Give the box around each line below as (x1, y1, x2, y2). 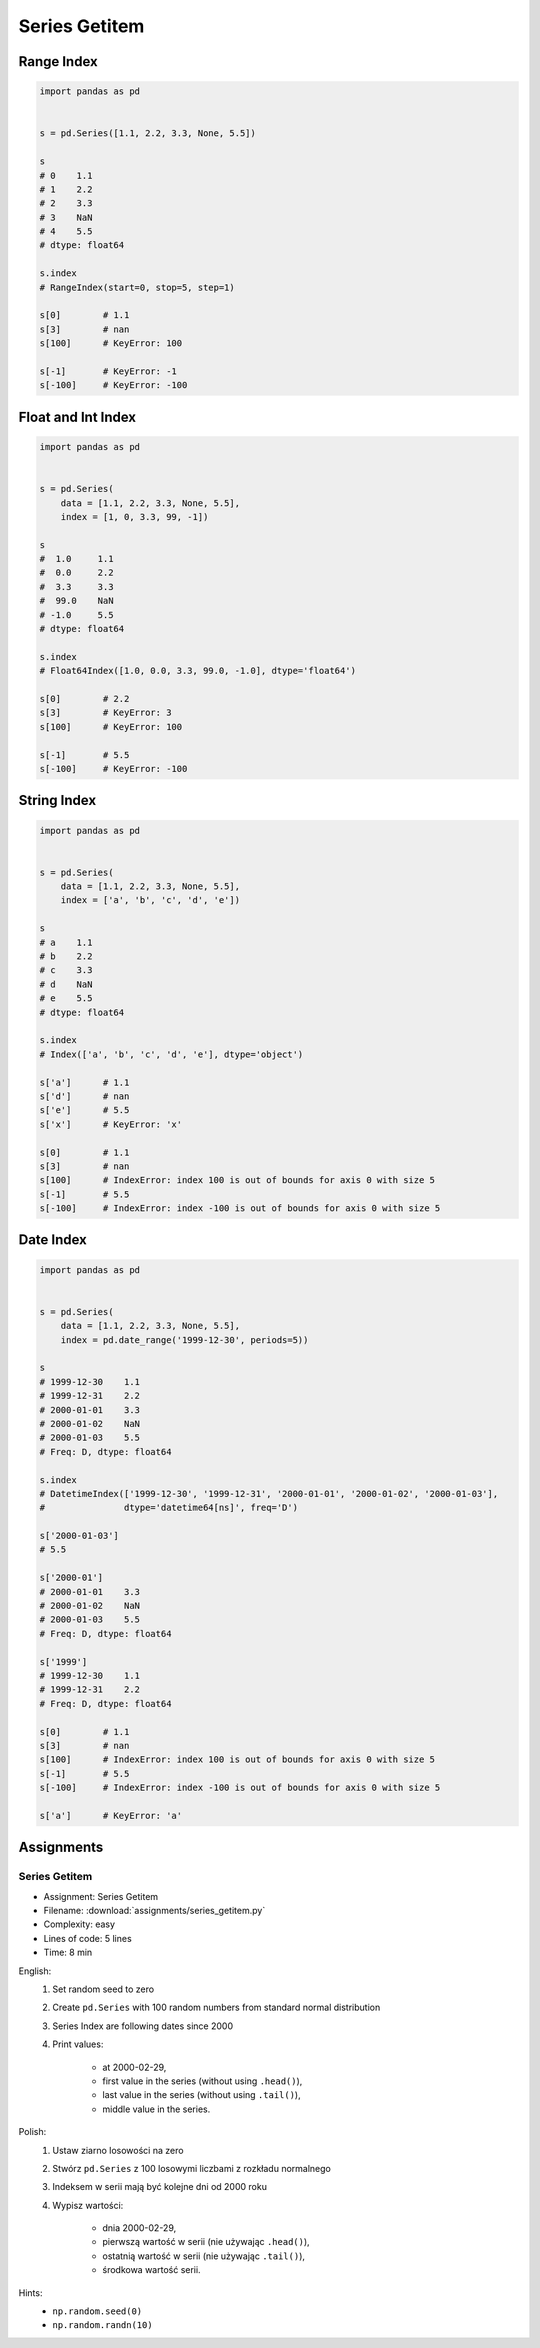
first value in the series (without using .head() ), (102, 2075, 303, 2087)
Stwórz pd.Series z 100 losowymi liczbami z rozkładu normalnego (52, 2162, 332, 2174)
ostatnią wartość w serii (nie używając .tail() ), (102, 2250, 305, 2262)
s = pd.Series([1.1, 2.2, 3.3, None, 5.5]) (39, 128, 257, 139)
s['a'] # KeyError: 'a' (39, 1810, 183, 1821)
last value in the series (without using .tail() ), (102, 2089, 301, 2101)
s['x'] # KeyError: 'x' (39, 1118, 183, 1130)
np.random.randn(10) (52, 2320, 154, 2331)
